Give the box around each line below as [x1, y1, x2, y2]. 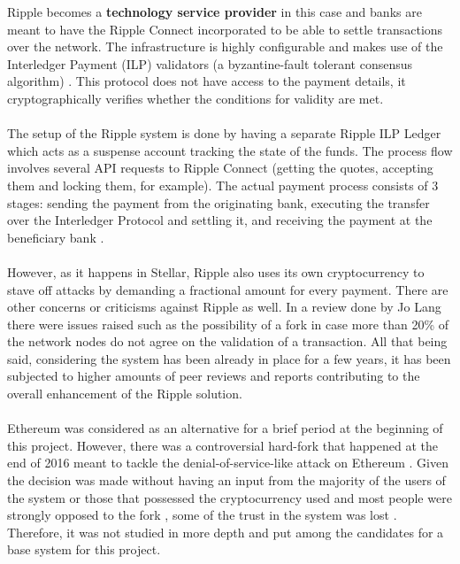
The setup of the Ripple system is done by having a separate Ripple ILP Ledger [7, 124, 441, 143]
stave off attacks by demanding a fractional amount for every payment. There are [7, 280, 448, 298]
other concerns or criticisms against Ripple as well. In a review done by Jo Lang [7, 297, 441, 316]
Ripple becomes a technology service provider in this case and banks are [7, 3, 422, 20]
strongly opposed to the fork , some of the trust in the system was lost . [7, 506, 397, 524]
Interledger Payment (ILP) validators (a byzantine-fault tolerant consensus [7, 54, 412, 73]
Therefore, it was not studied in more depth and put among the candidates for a [7, 522, 444, 541]
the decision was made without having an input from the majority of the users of [7, 471, 446, 490]
